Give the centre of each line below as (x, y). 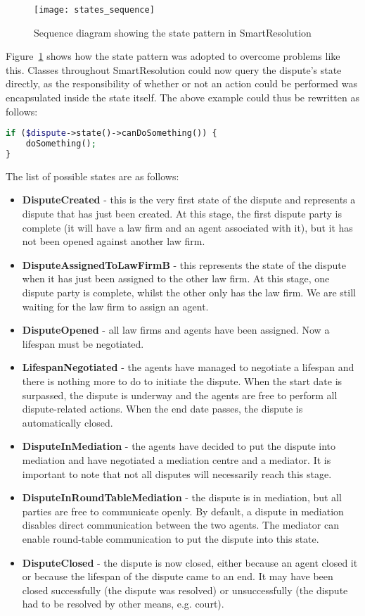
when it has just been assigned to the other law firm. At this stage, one (176, 278)
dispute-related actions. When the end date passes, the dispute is (162, 409)
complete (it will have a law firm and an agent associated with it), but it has (187, 227)
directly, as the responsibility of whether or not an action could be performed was (181, 83)
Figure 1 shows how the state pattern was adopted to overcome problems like (173, 56)
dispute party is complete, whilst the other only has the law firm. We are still (189, 292)
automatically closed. (68, 422)
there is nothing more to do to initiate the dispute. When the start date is (182, 381)
